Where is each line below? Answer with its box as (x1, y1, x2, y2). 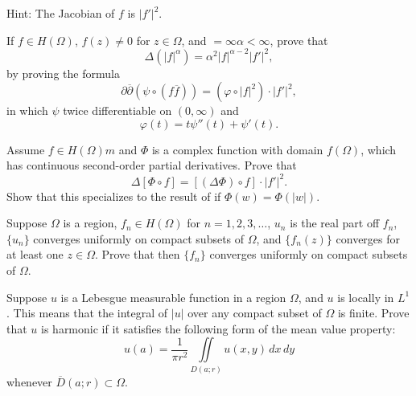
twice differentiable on (63, 102, 172, 119)
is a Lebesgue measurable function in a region (60, 288, 286, 305)
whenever (6, 373, 52, 390)
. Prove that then (94, 246, 180, 263)
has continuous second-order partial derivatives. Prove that (6, 157, 297, 174)
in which (6, 102, 48, 119)
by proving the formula (6, 64, 120, 81)
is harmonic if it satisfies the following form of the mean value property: (41, 320, 396, 337)
